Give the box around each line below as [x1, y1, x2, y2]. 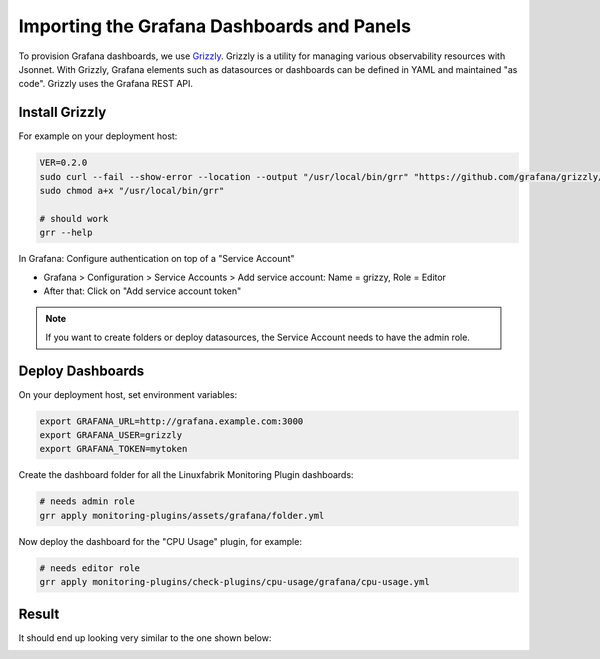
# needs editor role [39, 562, 140, 574]
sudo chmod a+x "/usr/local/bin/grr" [39, 185, 225, 196]
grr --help [39, 227, 93, 239]
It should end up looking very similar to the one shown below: [18, 631, 272, 644]
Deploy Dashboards [18, 362, 145, 379]
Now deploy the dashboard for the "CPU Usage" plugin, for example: [18, 535, 302, 547]
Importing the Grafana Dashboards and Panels [18, 15, 412, 37]
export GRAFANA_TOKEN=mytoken [39, 443, 188, 455]
